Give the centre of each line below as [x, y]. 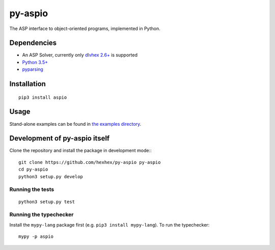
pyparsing [33, 69]
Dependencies [33, 43]
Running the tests [32, 189]
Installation [28, 84]
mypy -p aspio [36, 237]
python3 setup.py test [47, 202]
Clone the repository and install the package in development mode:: [80, 151]
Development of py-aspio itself [60, 138]
